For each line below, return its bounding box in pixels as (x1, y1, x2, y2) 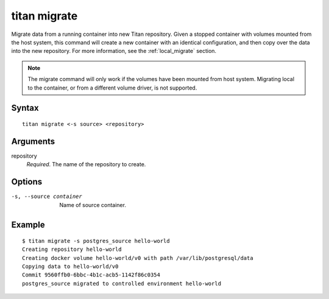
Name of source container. (59, 201, 126, 208)
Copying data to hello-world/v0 (22, 263, 119, 270)
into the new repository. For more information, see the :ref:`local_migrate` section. (11, 47, 216, 55)
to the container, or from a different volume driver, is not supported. (27, 84, 197, 91)
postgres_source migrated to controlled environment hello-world (22, 280, 222, 287)
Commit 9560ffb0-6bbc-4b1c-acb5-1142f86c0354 (22, 272, 161, 278)
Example (11, 220, 45, 230)
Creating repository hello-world (22, 246, 122, 253)
